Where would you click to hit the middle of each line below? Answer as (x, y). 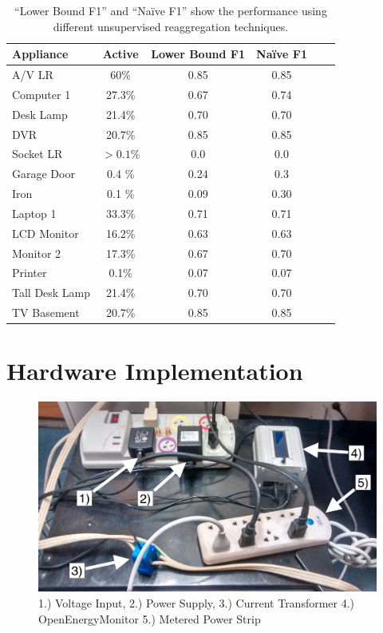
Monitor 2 (37, 253)
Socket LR (38, 154)
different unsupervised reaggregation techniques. (171, 26)
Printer (30, 273)
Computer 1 (41, 94)
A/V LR (33, 75)
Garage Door (43, 174)
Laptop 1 (34, 213)
